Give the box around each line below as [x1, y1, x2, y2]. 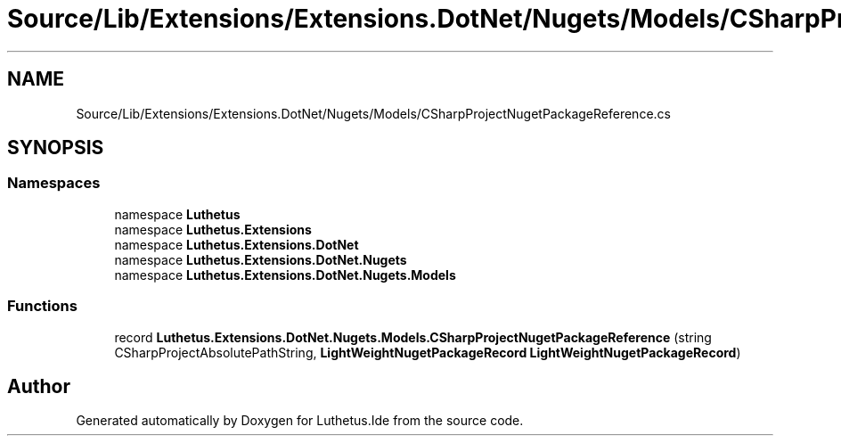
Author [7, 374, 70, 398]
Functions [7, 297, 78, 316]
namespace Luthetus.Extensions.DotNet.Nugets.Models [114, 267, 456, 283]
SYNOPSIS [7, 136, 104, 160]
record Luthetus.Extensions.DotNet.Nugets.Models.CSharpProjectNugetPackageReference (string [114, 329, 712, 345]
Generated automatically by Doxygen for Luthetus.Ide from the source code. [76, 413, 524, 429]
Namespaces [7, 174, 101, 193]
